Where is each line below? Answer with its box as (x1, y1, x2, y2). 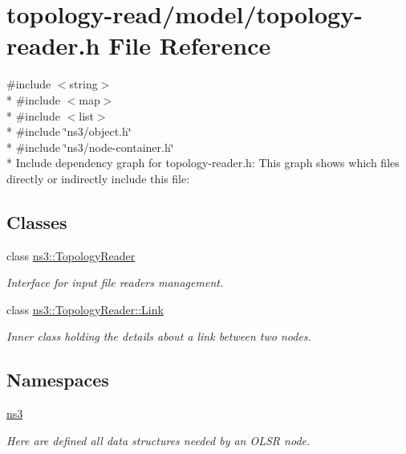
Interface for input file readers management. (6, 274, 224, 291)
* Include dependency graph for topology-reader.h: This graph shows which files (6, 154, 400, 171)
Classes (6, 209, 67, 234)
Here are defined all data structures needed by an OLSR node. (6, 432, 311, 448)
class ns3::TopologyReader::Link (6, 301, 164, 317)
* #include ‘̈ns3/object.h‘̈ (6, 123, 132, 140)
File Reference (108, 29, 271, 62)
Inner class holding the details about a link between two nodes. (6, 328, 311, 345)
